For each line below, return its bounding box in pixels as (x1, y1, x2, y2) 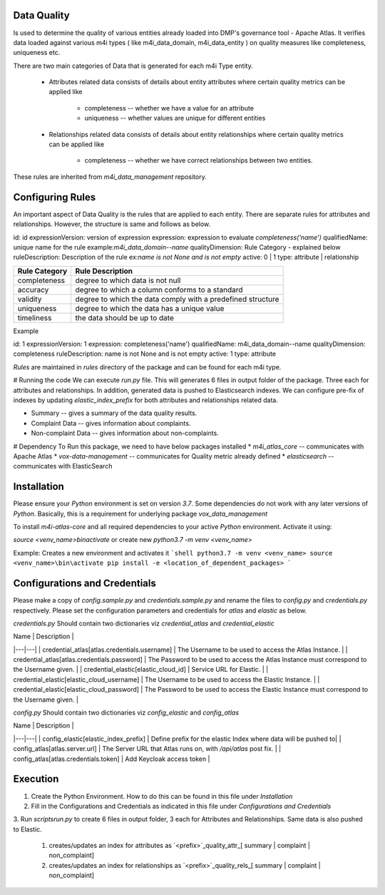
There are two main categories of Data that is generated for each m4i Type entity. (13, 61, 253, 70)
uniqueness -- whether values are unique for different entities (84, 114, 266, 123)
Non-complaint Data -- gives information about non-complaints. (31, 429, 219, 438)
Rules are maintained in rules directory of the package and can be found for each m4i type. (13, 362, 282, 371)
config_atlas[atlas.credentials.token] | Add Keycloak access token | (13, 755, 210, 763)
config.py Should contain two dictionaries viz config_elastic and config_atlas (13, 708, 239, 717)
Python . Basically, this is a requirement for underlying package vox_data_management (13, 509, 268, 518)
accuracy (17, 285, 49, 295)
